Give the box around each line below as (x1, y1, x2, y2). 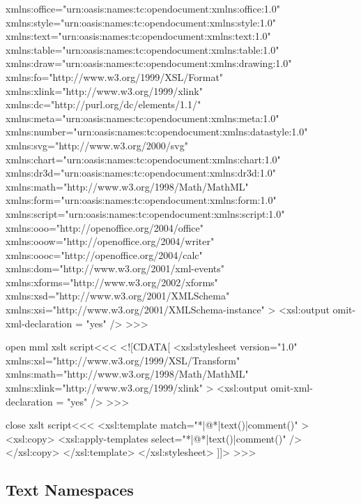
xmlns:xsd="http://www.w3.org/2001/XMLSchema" (6, 288, 230, 303)
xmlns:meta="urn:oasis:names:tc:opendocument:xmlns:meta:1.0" (6, 110, 279, 125)
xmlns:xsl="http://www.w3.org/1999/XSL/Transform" (6, 353, 240, 367)
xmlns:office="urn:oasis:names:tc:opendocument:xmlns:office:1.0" (6, 1, 280, 15)
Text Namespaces (6, 479, 134, 501)
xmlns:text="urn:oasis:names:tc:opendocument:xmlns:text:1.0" (6, 29, 271, 43)
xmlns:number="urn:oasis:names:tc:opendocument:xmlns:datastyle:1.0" (6, 124, 308, 139)
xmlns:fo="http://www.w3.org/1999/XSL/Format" (6, 69, 224, 84)
